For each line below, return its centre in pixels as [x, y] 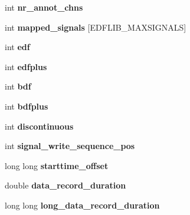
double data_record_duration [65, 185]
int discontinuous [39, 126]
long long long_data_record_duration [82, 205]
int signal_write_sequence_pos [70, 146]
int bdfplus [27, 106]
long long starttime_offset [57, 165]
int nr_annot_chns [44, 7]
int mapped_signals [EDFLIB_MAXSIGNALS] [96, 27]
